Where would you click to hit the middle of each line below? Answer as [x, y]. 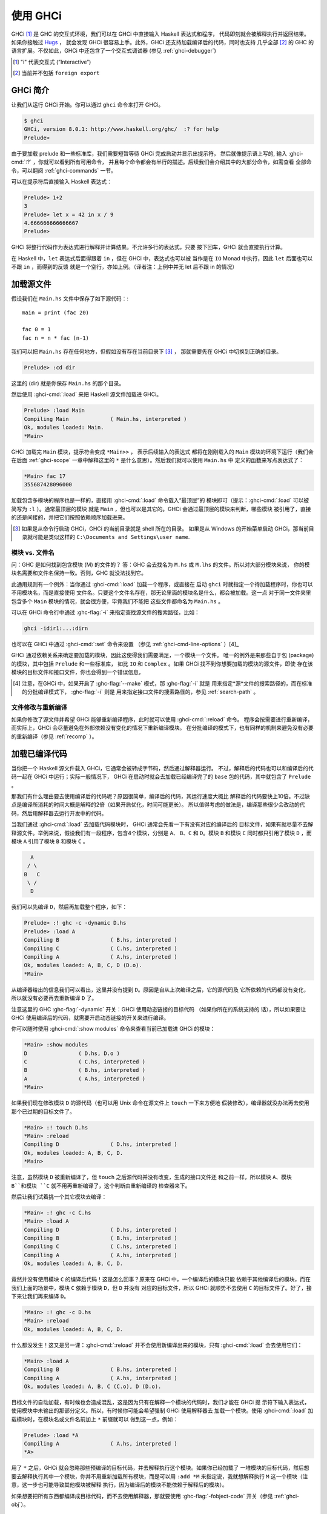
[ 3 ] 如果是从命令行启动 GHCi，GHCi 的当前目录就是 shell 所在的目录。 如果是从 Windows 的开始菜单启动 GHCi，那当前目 [163, 528]
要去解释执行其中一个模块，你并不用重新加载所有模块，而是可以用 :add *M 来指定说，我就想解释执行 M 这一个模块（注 [160, 1476]
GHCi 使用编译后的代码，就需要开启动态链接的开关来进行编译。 [90, 1017]
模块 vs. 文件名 [33, 552]
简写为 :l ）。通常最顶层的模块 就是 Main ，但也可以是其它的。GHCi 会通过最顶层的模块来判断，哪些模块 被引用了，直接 [161, 509]
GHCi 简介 [30, 90]
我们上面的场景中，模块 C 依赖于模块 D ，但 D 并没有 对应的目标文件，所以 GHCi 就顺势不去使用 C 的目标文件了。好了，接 [161, 1288]
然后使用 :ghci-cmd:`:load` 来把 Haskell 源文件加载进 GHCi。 [87, 394]
